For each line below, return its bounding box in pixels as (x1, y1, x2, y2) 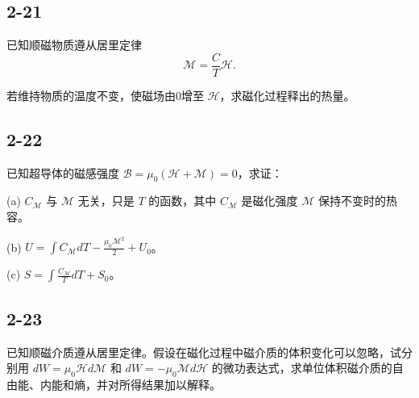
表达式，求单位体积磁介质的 (245, 359, 392, 376)
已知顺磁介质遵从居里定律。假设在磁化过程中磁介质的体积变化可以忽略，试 (6, 343, 401, 360)
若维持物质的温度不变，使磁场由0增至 (6, 86, 204, 103)
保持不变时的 (318, 192, 387, 209)
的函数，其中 (148, 192, 217, 209)
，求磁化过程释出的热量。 (219, 86, 355, 103)
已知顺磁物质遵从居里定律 (6, 36, 142, 53)
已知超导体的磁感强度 (6, 164, 119, 181)
